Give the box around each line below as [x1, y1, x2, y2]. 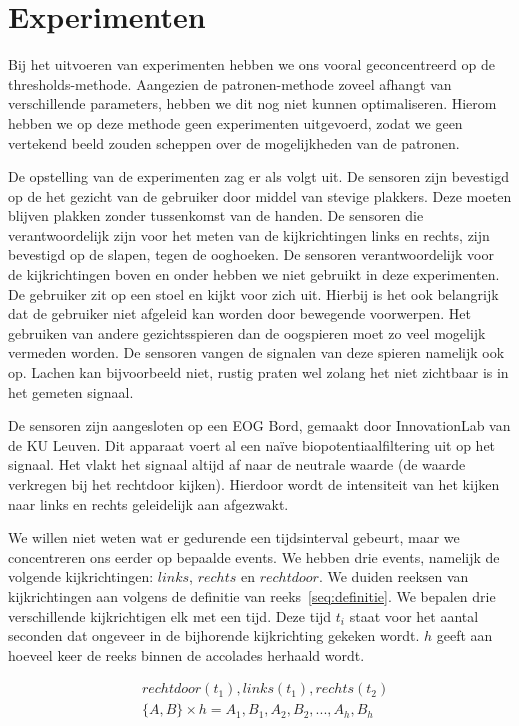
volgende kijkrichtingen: [8, 566, 154, 587]
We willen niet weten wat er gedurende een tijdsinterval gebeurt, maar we [8, 527, 460, 548]
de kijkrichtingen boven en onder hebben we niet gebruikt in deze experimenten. [8, 264, 500, 285]
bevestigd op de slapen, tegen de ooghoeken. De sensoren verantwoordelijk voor [8, 244, 494, 265]
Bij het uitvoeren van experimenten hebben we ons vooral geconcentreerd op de [8, 54, 495, 75]
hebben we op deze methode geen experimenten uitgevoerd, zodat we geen [8, 112, 463, 133]
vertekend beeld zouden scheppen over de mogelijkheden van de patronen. [8, 132, 460, 153]
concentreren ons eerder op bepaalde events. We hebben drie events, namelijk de [8, 546, 500, 567]
